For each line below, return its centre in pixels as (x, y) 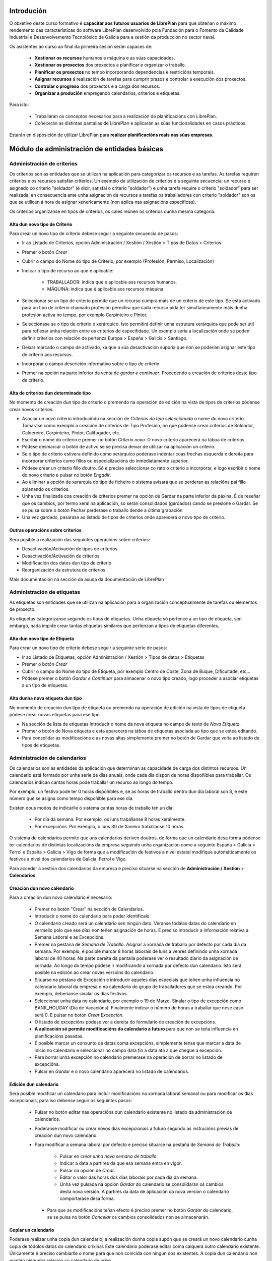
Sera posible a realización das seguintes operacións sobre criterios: (80, 539)
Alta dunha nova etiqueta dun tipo (46, 698)
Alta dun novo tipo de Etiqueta (42, 639)
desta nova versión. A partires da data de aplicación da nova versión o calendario (144, 1191)
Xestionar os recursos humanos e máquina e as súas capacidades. (105, 58)
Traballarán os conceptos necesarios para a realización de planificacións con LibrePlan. (126, 116)
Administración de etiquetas (45, 592)
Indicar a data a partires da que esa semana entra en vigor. (121, 1163)
